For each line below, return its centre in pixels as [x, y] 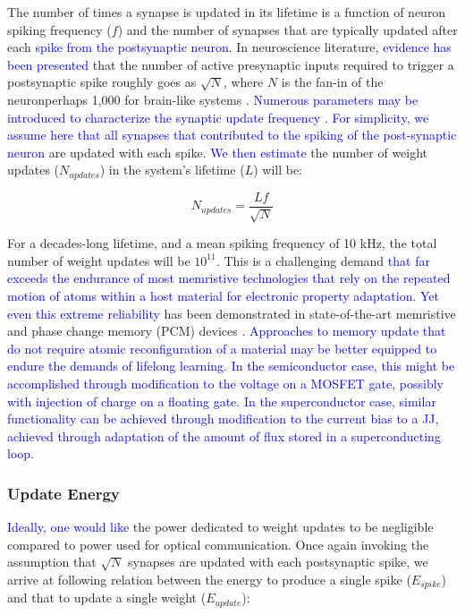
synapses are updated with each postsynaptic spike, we [278, 562]
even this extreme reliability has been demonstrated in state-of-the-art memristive [232, 313]
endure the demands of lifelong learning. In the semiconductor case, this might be [231, 366]
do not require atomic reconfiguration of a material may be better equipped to [222, 348]
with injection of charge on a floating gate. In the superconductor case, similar [222, 401]
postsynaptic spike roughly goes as [102, 82]
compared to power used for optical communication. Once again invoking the [218, 544]
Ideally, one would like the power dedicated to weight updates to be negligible [220, 527]
